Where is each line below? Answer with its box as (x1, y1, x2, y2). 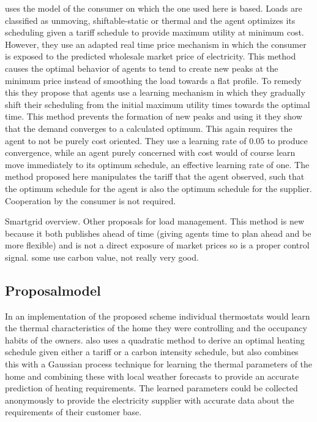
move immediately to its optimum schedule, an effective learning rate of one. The (5, 158, 310, 171)
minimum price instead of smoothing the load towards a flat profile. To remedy (5, 74, 302, 86)
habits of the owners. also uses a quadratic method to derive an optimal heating (5, 333, 305, 346)
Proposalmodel (5, 280, 101, 299)
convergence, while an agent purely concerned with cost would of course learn (5, 146, 296, 159)
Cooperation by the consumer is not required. (5, 194, 176, 207)
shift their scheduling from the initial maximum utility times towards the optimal (5, 98, 310, 110)
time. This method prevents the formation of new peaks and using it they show (5, 110, 302, 123)
